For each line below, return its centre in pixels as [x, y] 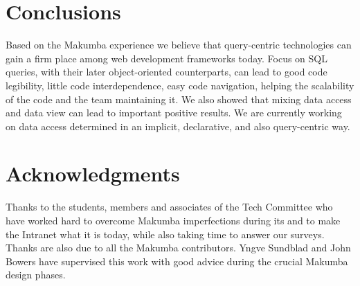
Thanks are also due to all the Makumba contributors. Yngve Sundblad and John [178, 248]
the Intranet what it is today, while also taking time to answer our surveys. [165, 234]
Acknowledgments [93, 173]
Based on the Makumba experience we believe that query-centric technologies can [179, 45]
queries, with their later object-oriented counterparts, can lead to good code [166, 72]
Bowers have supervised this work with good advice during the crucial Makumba [177, 261]
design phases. [36, 275]
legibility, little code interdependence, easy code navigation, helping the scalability [180, 85]
